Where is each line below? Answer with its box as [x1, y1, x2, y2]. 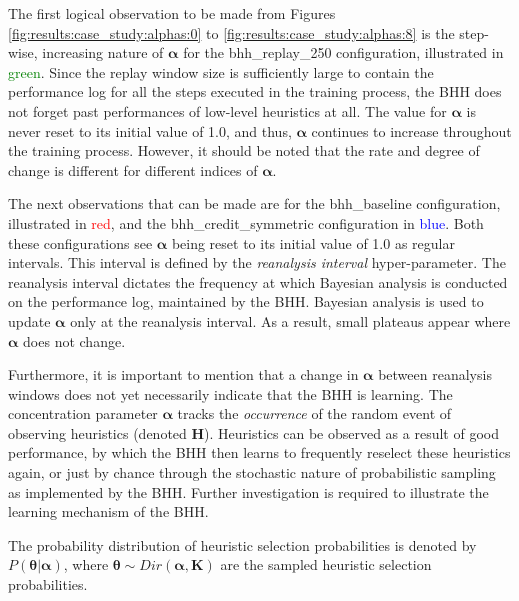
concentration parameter [8, 403, 158, 424]
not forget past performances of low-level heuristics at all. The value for [8, 100, 447, 121]
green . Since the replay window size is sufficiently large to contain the [8, 61, 434, 82]
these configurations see [8, 232, 153, 253]
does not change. [23, 330, 126, 351]
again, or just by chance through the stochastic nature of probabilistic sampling [8, 462, 496, 483]
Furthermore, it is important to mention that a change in [8, 364, 359, 385]
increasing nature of [42, 42, 164, 63]
